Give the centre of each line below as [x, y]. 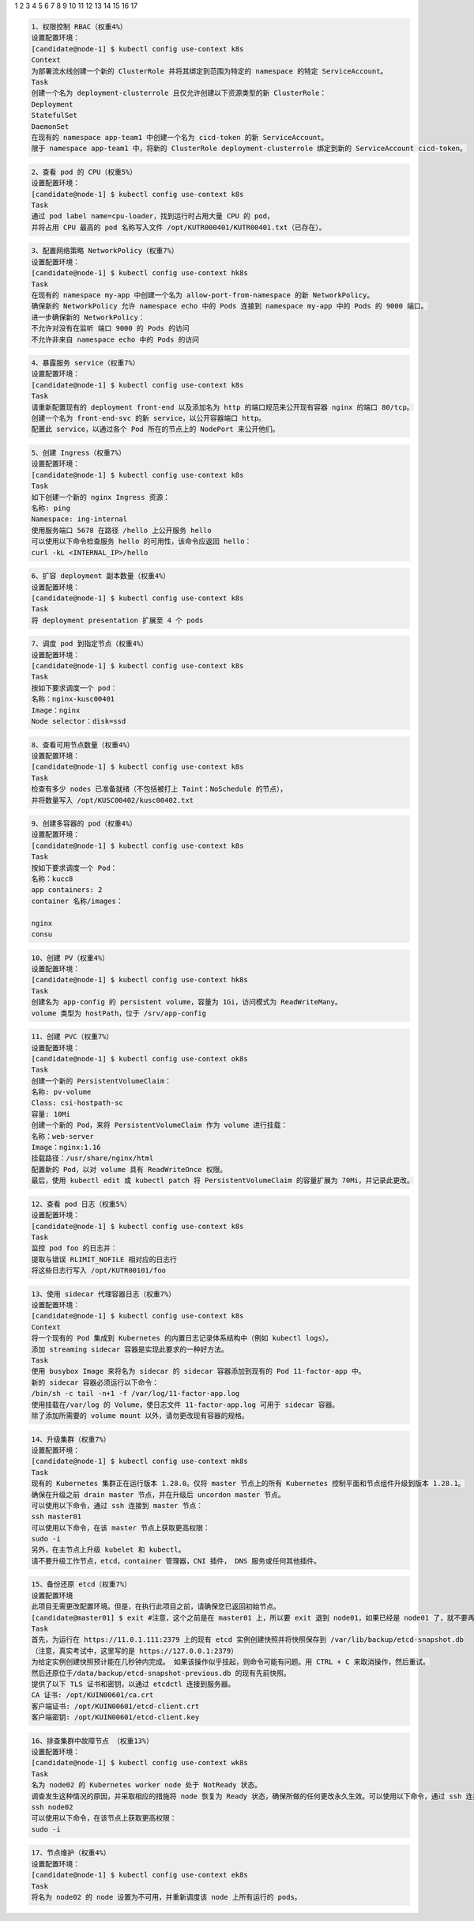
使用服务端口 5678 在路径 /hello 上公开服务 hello [122, 530]
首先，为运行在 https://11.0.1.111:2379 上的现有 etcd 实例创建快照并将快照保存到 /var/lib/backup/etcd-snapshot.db [248, 1640]
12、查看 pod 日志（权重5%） [81, 1204]
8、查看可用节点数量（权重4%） [83, 745]
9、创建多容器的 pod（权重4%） [84, 824]
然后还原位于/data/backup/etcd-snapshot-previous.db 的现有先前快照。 [161, 1673]
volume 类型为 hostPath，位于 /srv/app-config [119, 1013]
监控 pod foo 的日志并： [74, 1248]
